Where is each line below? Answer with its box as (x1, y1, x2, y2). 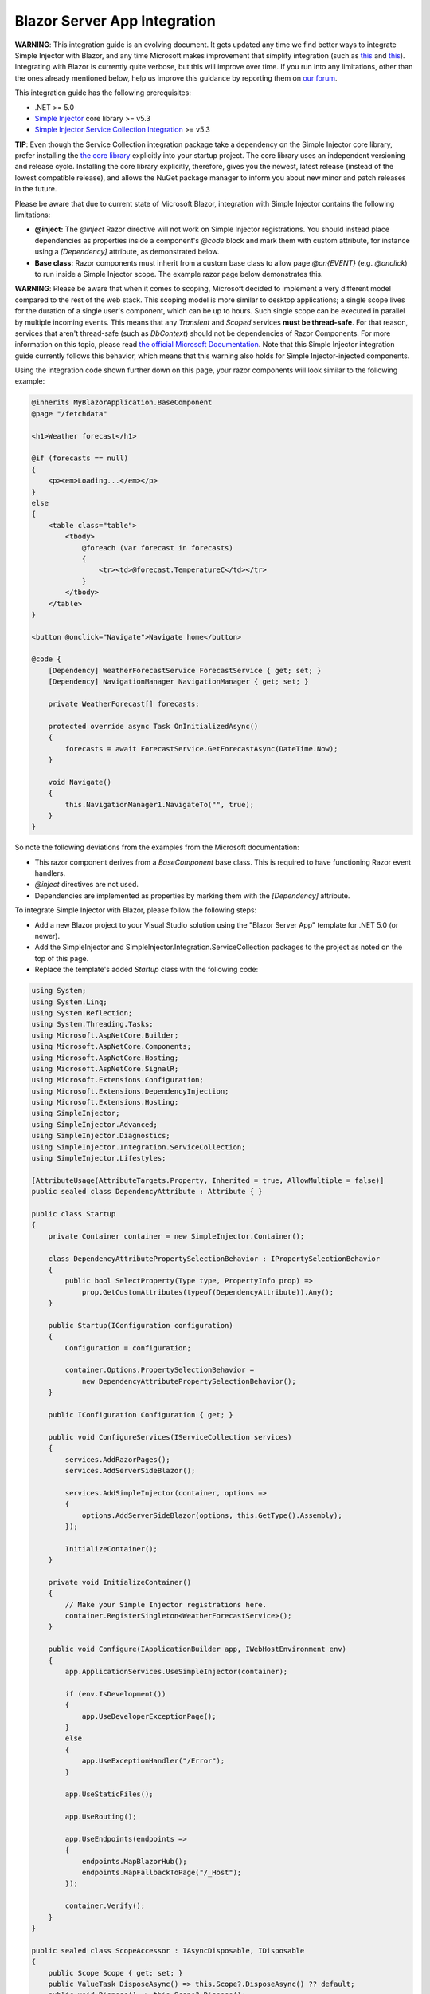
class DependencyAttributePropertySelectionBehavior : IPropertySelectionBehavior (48, 1254, 381, 1263)
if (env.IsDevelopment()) (64, 1689, 166, 1698)
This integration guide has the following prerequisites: (14, 88, 191, 97)
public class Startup (31, 1209, 116, 1218)
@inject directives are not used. (34, 880, 139, 889)
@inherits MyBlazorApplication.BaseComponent (31, 398, 213, 407)
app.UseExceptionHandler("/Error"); (81, 1756, 225, 1766)
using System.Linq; (31, 997, 107, 1007)
